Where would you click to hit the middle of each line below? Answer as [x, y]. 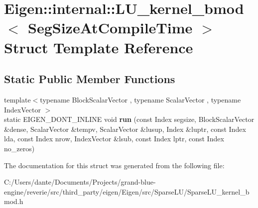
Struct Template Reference [99, 47]
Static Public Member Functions [90, 79]
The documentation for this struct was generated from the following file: [114, 165]
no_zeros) [19, 148]
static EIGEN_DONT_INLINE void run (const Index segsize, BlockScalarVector [129, 119]
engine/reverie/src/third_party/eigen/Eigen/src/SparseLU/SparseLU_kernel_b [127, 191]
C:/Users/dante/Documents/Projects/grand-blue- [80, 182]
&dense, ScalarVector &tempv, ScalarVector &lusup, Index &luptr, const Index [125, 129]
